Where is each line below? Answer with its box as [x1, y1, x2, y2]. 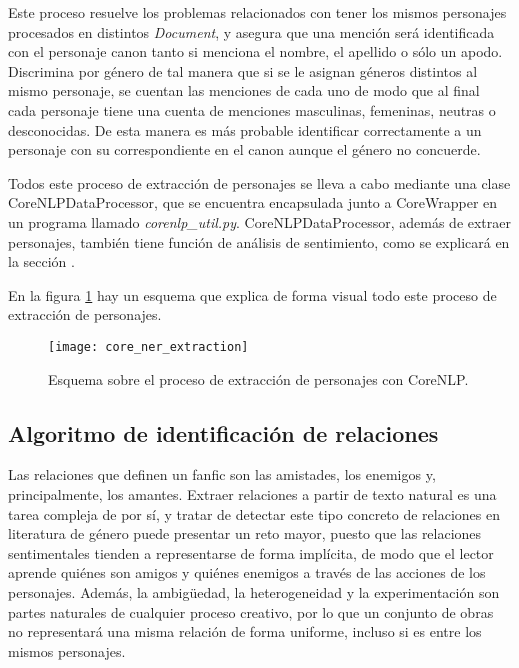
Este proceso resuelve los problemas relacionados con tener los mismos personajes [8, 2, 507, 22]
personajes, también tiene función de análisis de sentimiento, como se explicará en [8, 231, 510, 252]
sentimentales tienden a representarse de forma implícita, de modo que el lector [8, 542, 494, 563]
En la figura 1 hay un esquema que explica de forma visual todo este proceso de [8, 284, 497, 305]
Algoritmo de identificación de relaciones [8, 417, 439, 448]
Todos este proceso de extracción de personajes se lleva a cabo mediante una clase [8, 172, 511, 193]
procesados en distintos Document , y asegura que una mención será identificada [8, 21, 495, 42]
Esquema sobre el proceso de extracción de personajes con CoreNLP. [48, 368, 469, 389]
